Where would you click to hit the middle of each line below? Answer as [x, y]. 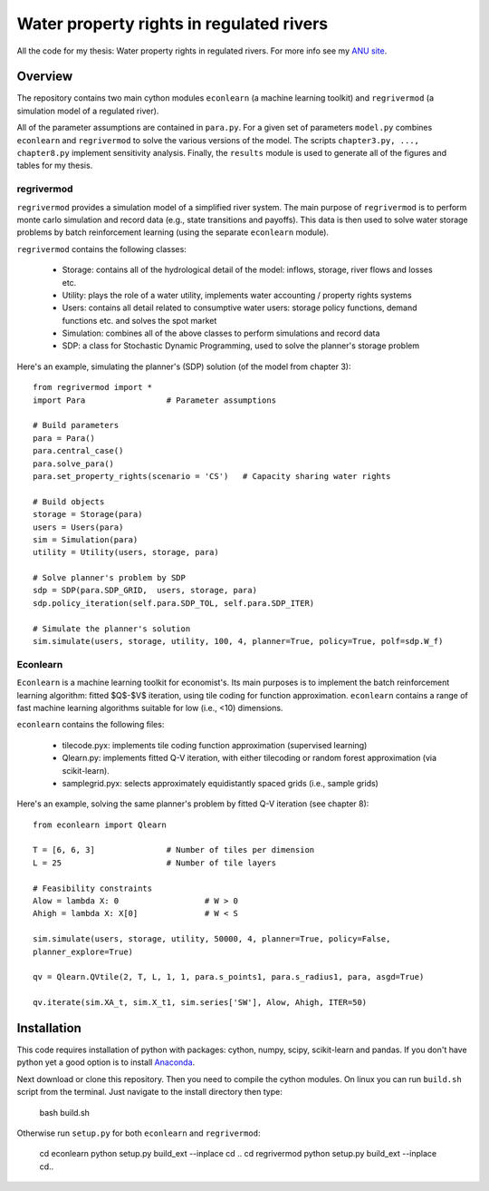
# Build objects [69, 502]
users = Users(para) [78, 527]
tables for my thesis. [55, 166]
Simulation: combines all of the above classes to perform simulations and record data [221, 333]
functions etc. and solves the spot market [139, 320]
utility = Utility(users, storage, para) [126, 552]
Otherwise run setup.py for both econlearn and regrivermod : [139, 1133]
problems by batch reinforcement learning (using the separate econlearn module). [173, 232]
